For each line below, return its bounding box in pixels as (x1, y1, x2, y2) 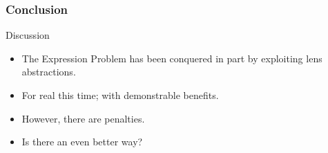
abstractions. (21, 64, 76, 79)
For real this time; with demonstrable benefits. (21, 88, 219, 102)
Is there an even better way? (21, 134, 143, 149)
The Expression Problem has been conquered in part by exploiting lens (21, 51, 322, 65)
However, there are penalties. (21, 111, 145, 125)
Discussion (6, 28, 50, 42)
